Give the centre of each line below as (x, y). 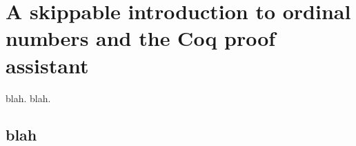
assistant (47, 65)
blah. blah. (28, 98)
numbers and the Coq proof (141, 38)
